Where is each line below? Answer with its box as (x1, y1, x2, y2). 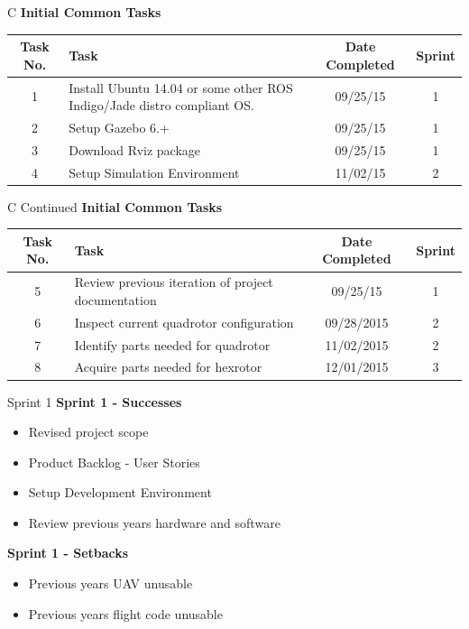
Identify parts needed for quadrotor (74, 335, 271, 354)
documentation (74, 290, 157, 309)
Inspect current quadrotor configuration (74, 312, 294, 331)
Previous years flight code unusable (28, 604, 223, 623)
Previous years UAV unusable (28, 574, 193, 593)
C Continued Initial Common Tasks (7, 197, 223, 216)
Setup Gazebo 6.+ (69, 117, 170, 136)
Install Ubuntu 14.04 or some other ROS (69, 78, 293, 97)
